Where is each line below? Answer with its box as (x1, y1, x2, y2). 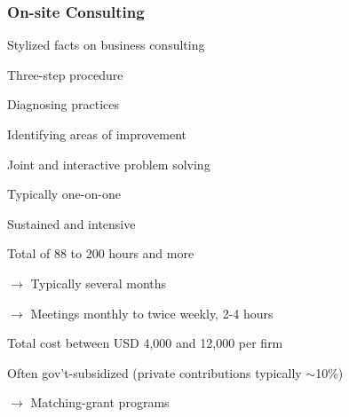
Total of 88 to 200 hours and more (7, 244, 194, 263)
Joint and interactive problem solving (7, 154, 210, 173)
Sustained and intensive (7, 214, 136, 232)
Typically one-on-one (7, 185, 121, 203)
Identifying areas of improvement (7, 125, 186, 143)
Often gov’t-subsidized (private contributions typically (7, 363, 302, 382)
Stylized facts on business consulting (7, 35, 205, 54)
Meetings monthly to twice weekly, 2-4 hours (30, 303, 274, 322)
